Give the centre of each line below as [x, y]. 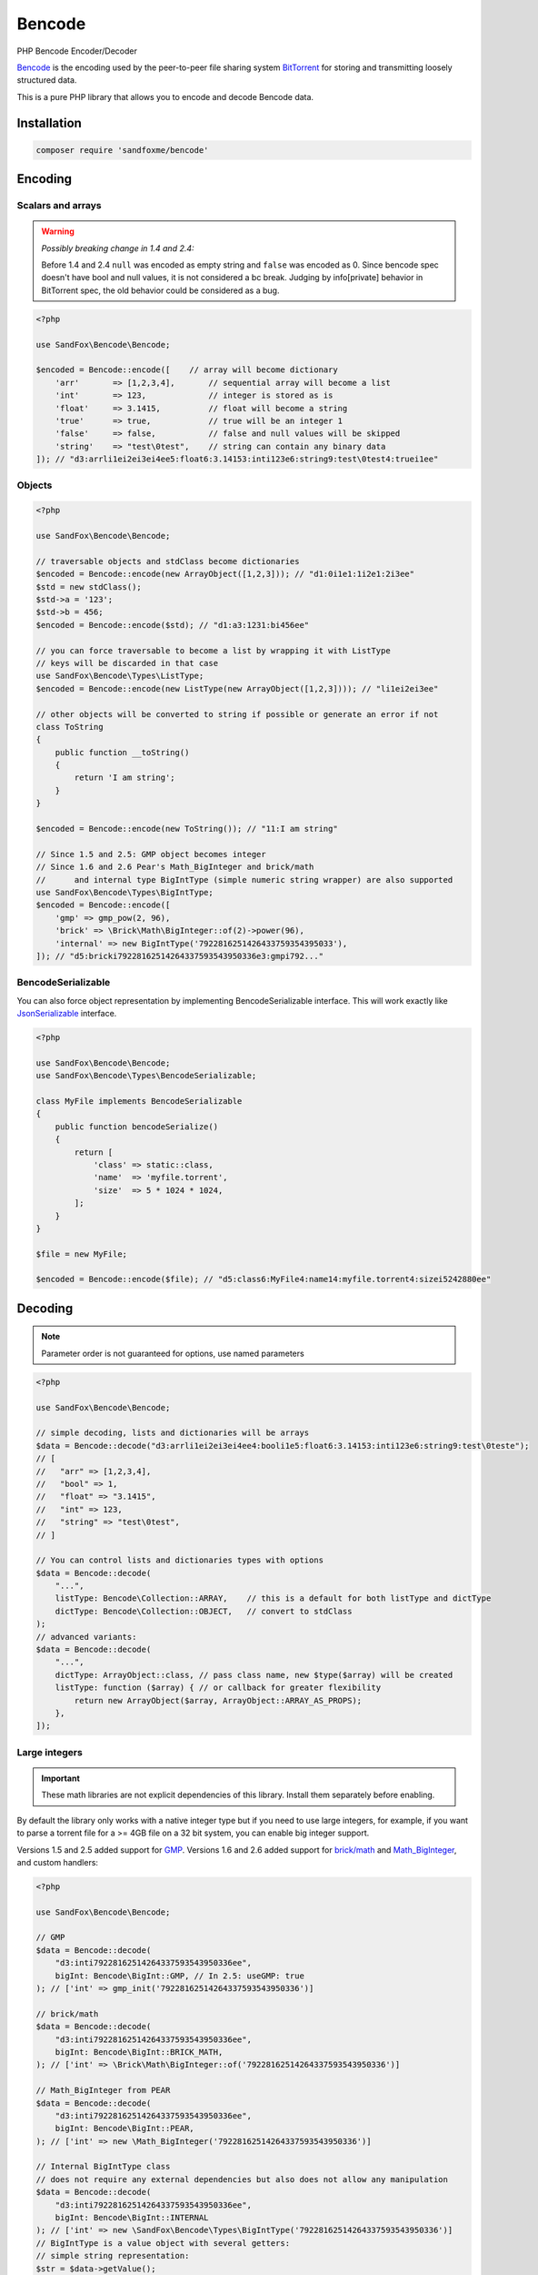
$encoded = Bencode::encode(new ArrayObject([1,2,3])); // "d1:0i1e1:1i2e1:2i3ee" [225, 574]
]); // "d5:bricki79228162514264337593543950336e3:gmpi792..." [180, 956]
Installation [49, 123]
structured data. [47, 80]
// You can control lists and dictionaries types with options [180, 1560]
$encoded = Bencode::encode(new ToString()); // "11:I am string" [187, 829]
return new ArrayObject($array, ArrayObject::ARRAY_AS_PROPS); [218, 1700]
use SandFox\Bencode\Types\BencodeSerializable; [146, 1076]
